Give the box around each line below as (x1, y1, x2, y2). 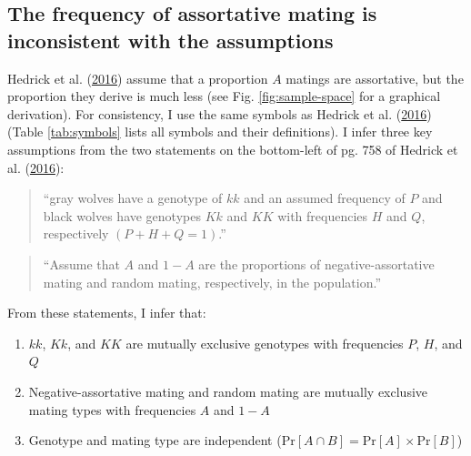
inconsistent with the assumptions (7, 25, 334, 54)
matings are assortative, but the (286, 68, 464, 87)
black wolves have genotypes (43, 206, 201, 225)
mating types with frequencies (28, 400, 196, 419)
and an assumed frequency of (244, 188, 406, 208)
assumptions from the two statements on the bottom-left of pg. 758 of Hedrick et (7, 139, 458, 158)
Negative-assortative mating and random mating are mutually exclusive (28, 381, 428, 400)
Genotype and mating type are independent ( (28, 431, 282, 450)
